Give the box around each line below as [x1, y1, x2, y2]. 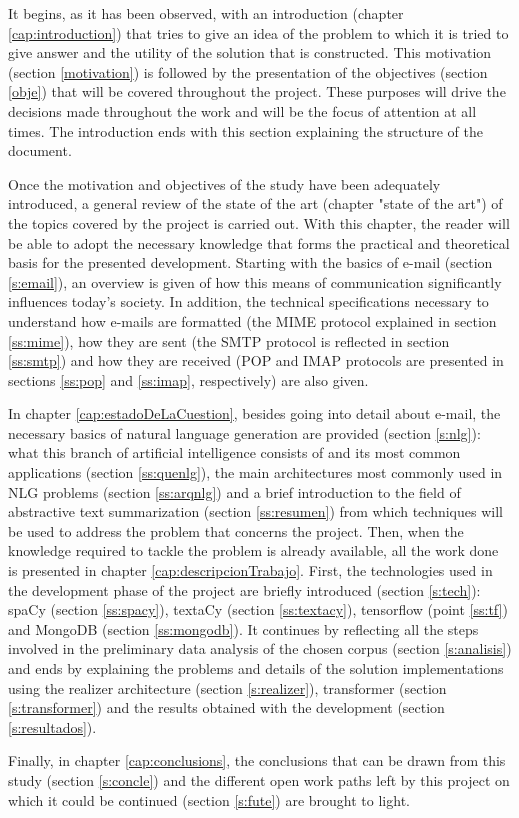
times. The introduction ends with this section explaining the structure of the [8, 120, 483, 141]
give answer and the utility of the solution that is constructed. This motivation [8, 42, 492, 63]
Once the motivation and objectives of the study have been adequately [8, 173, 441, 194]
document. [8, 140, 72, 161]
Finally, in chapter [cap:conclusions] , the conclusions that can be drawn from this [8, 750, 506, 771]
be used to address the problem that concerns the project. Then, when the [8, 520, 464, 541]
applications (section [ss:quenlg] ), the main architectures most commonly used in [8, 462, 503, 483]
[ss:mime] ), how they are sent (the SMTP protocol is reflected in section [8, 330, 450, 351]
